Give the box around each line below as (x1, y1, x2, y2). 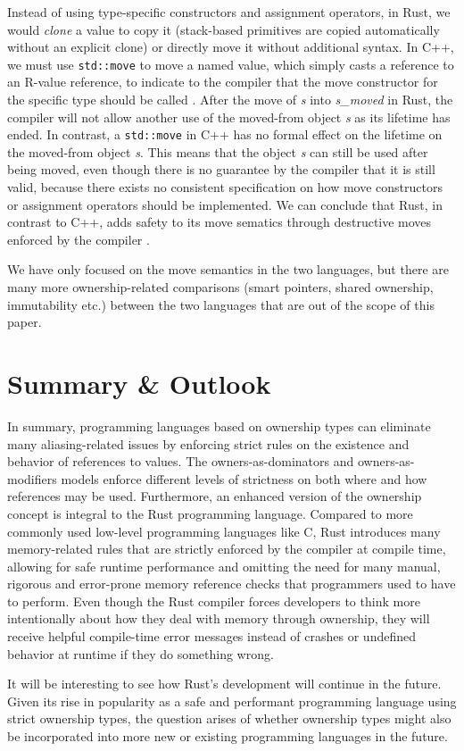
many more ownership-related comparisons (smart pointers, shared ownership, (7, 278, 434, 296)
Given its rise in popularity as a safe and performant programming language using (7, 691, 457, 710)
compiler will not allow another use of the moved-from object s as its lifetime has (7, 107, 451, 126)
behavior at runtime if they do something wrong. (7, 644, 274, 663)
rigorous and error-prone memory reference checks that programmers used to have (7, 574, 456, 593)
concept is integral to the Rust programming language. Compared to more (7, 504, 413, 522)
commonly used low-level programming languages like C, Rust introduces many (7, 522, 441, 540)
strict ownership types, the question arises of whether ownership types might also (7, 709, 452, 728)
